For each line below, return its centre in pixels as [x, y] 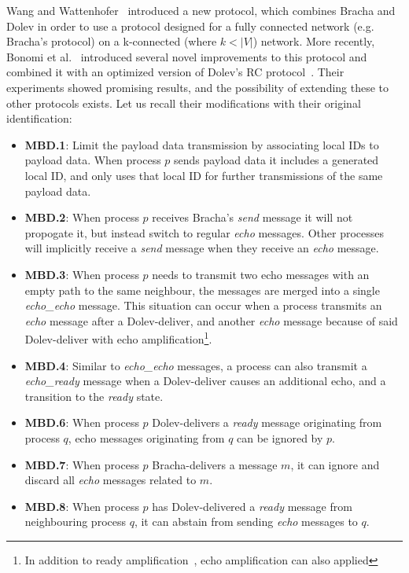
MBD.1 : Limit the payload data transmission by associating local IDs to [202, 144]
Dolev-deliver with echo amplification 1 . [118, 338]
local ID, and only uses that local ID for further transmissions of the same [204, 175]
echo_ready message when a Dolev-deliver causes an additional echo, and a [205, 381]
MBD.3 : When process [82, 274]
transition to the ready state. [94, 396]
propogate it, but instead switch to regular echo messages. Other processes [204, 232]
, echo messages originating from [146, 437]
